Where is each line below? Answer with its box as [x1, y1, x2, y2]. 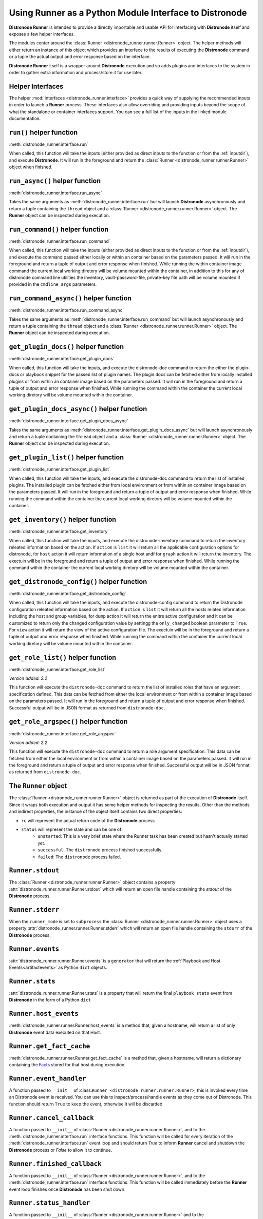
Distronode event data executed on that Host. [9, 1029, 101, 1035]
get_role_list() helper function [9, 653, 116, 662]
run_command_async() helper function [9, 294, 131, 302]
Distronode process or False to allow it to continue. [9, 1147, 112, 1153]
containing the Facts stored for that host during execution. [9, 1062, 126, 1068]
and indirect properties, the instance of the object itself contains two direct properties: [9, 808, 182, 814]
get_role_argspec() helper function [9, 717, 128, 726]
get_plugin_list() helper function [9, 453, 124, 462]
